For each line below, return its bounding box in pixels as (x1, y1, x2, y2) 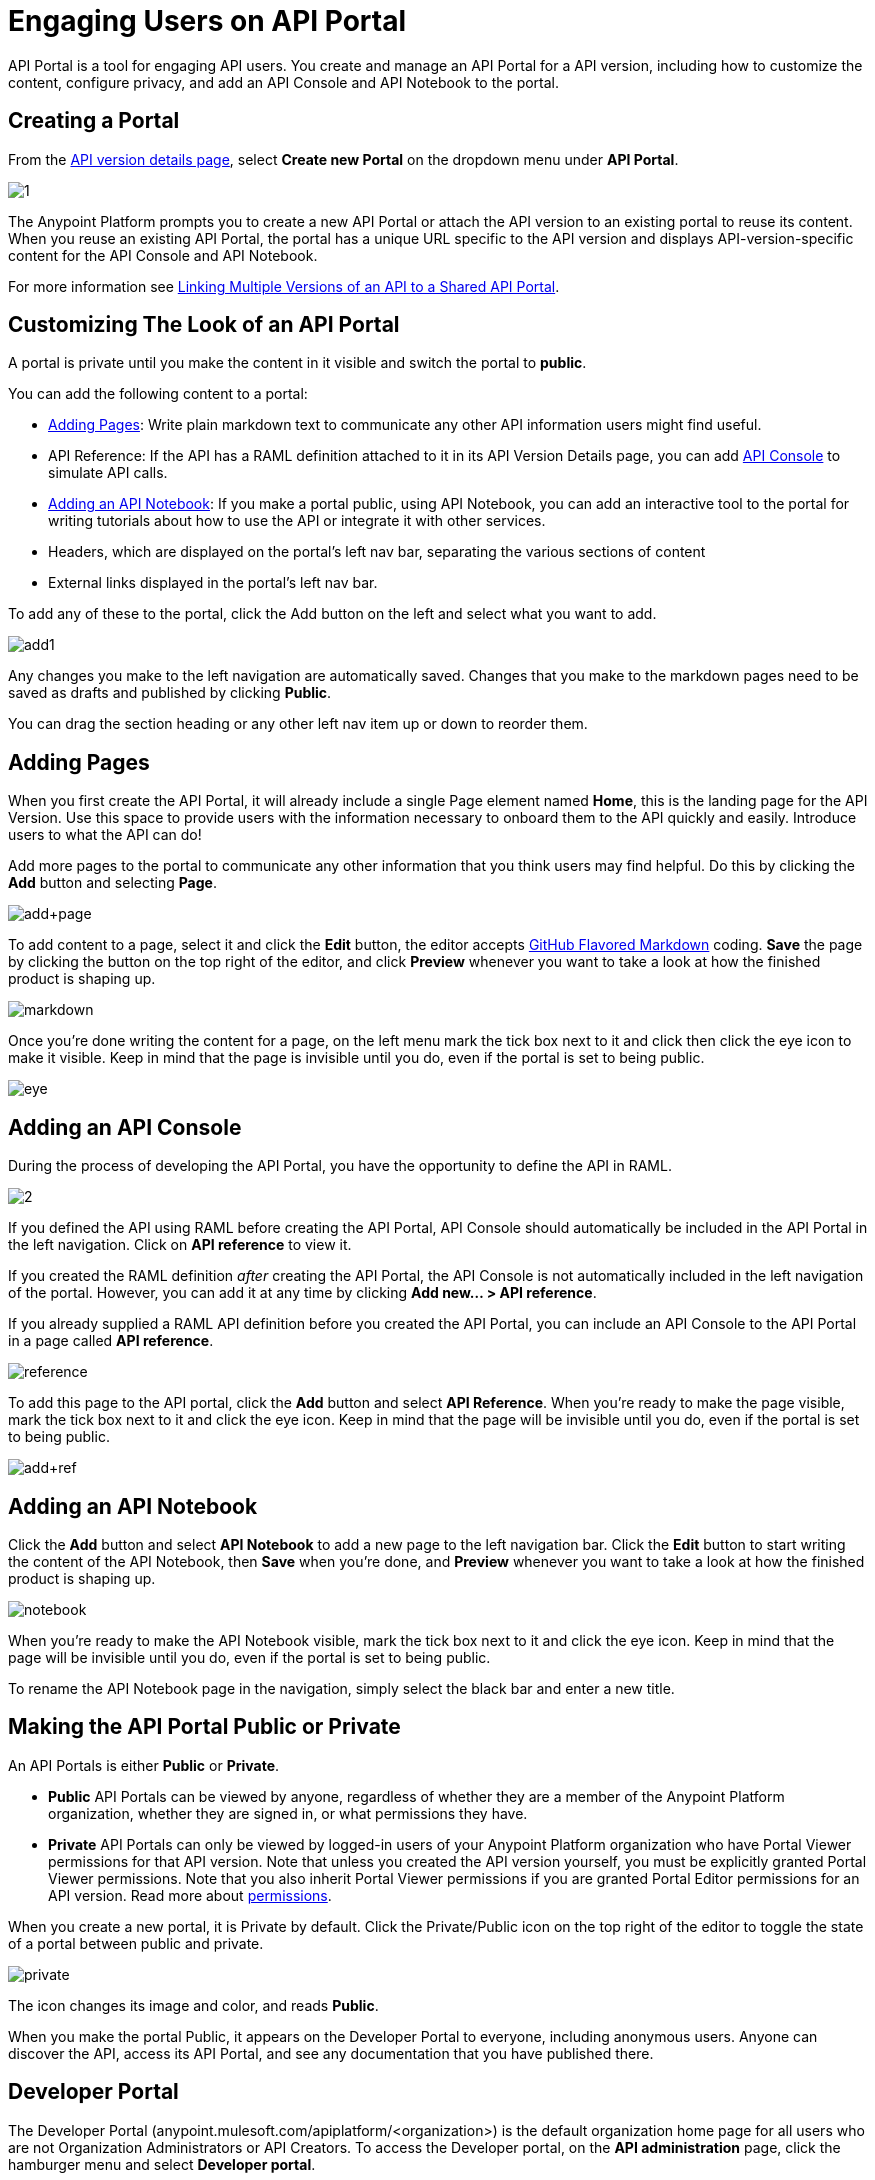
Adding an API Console (8, 1114, 242, 1140)
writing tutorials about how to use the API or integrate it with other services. (48, 512, 546, 530)
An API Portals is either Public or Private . (8, 1756, 280, 1774)
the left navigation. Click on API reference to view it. (8, 1236, 352, 1254)
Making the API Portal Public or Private (8, 1714, 401, 1740)
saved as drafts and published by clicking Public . (8, 684, 332, 702)
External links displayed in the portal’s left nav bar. (48, 574, 378, 592)
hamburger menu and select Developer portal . (8, 2155, 316, 2173)
